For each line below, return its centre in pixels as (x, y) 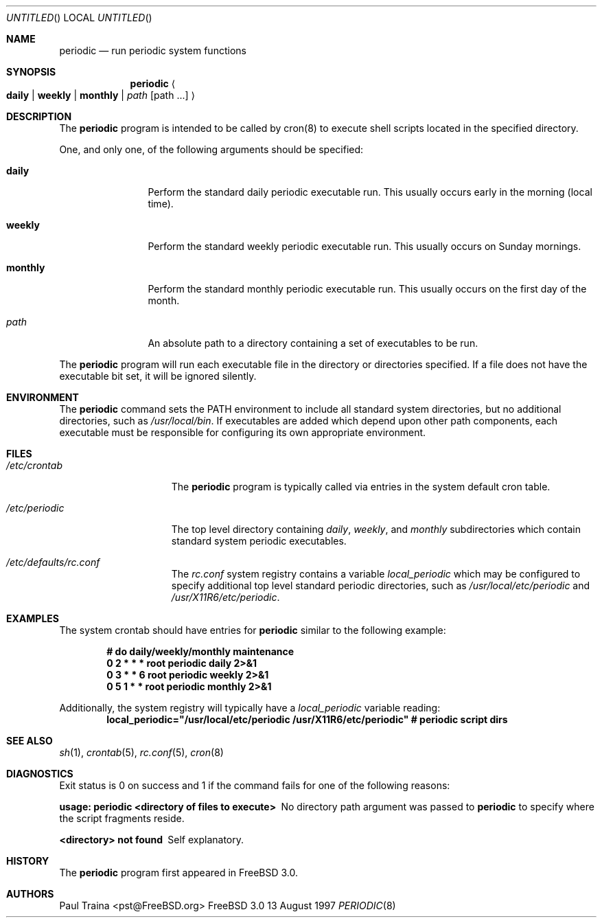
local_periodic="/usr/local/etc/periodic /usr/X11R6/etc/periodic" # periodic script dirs (307, 719)
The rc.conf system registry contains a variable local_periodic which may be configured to (376, 574)
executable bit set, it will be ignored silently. (158, 376)
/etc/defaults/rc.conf (53, 562)
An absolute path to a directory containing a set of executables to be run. (313, 343)
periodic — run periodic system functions (153, 50)
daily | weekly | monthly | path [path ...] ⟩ (101, 95)
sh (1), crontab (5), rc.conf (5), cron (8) (141, 752)
